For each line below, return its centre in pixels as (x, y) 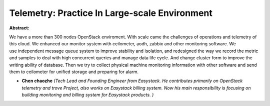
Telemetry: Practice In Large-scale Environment (111, 13)
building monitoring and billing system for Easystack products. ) (88, 95)
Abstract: (19, 28)
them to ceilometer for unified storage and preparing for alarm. (74, 72)
